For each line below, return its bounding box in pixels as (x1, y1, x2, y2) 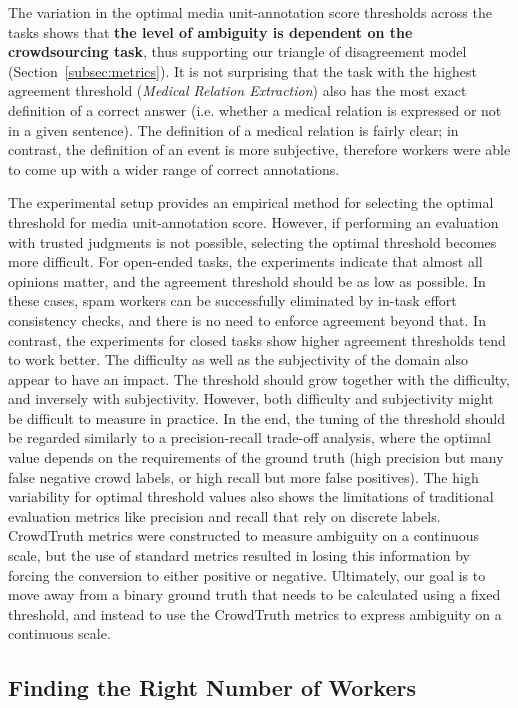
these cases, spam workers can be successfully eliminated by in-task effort (8, 290, 457, 311)
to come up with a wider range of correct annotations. (8, 158, 340, 179)
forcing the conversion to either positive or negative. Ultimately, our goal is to (8, 564, 486, 585)
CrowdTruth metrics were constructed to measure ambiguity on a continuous (8, 525, 480, 546)
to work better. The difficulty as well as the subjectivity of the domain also (8, 349, 469, 370)
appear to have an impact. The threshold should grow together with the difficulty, (8, 368, 510, 389)
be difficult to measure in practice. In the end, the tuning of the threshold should (8, 407, 505, 428)
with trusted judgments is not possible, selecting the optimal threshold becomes (8, 231, 497, 252)
